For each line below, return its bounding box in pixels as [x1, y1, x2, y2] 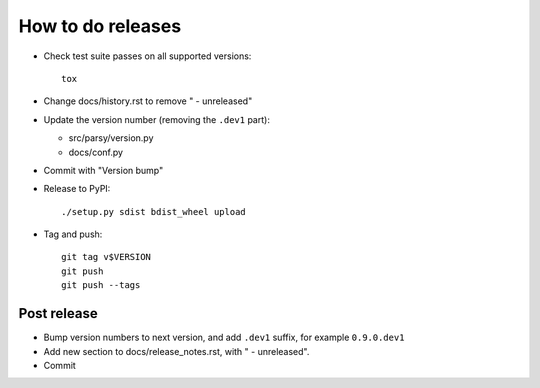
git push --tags [61, 280, 141, 291]
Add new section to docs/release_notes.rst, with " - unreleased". [43, 345, 310, 357]
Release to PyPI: [43, 183, 111, 195]
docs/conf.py [68, 146, 124, 158]
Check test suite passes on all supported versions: [43, 50, 252, 62]
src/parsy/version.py [68, 132, 154, 144]
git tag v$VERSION [61, 251, 152, 263]
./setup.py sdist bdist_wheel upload [61, 206, 247, 217]
